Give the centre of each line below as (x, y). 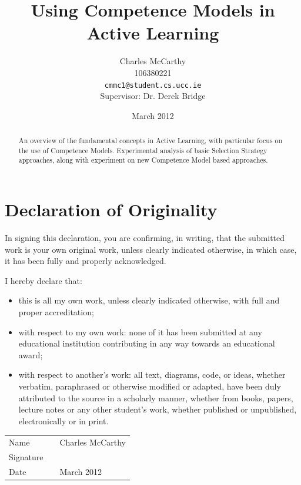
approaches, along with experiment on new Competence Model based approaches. (143, 160)
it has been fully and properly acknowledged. (86, 261)
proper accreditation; (56, 312)
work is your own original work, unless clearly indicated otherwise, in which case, (151, 249)
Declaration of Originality (111, 209)
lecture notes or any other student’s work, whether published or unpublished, (158, 409)
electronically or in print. (63, 420)
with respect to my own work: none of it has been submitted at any (140, 331)
